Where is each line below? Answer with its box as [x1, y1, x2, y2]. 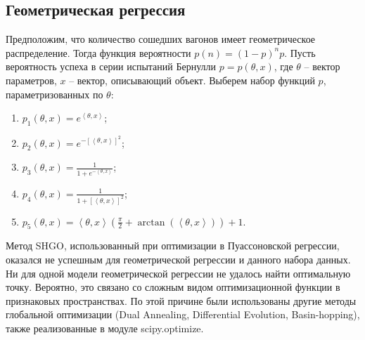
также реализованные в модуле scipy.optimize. [6, 320, 204, 335]
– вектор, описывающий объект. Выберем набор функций [69, 72, 315, 87]
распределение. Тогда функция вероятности [6, 45, 191, 60]
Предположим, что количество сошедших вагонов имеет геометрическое [6, 32, 316, 46]
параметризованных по [6, 86, 103, 101]
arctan [137, 217, 165, 228]
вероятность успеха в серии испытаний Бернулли [6, 59, 217, 74]
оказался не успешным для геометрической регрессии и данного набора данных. [6, 251, 351, 266]
